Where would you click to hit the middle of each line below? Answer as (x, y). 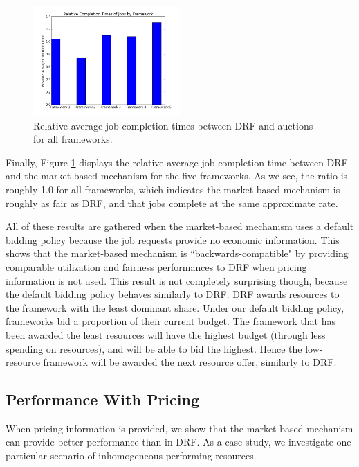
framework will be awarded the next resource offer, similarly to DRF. (190, 362)
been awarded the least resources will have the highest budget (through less (166, 334)
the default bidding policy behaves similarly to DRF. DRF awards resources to (173, 294)
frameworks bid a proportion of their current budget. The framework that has (171, 321)
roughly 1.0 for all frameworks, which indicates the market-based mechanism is (173, 189)
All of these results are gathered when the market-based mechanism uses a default (180, 226)
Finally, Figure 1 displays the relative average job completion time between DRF (177, 162)
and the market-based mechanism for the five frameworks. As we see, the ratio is (177, 176)
